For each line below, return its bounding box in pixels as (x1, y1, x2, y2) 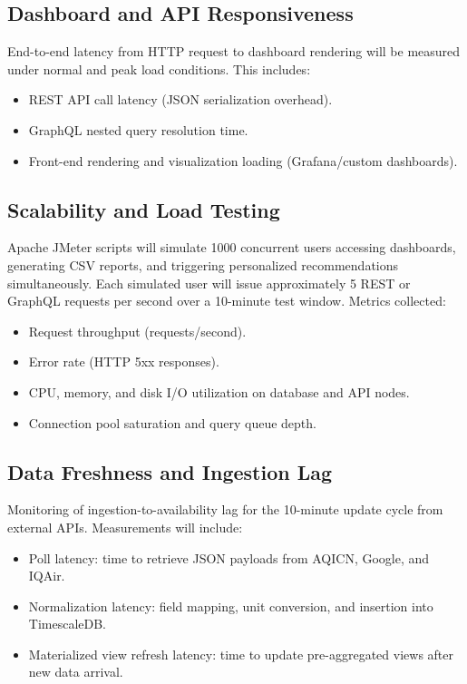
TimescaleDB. (28, 614, 107, 633)
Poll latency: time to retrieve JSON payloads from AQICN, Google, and (28, 548, 430, 567)
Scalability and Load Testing (7, 195, 280, 223)
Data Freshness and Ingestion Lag (7, 457, 333, 485)
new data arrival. (28, 662, 123, 681)
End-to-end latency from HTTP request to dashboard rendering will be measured (7, 42, 461, 61)
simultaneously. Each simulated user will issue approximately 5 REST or (7, 273, 411, 292)
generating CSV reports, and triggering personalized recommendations (7, 255, 399, 274)
